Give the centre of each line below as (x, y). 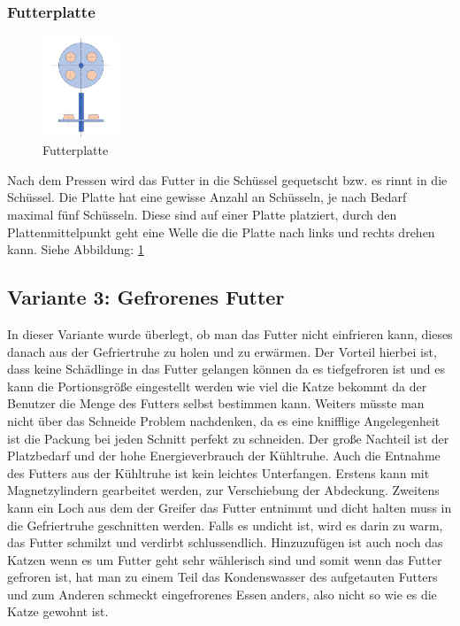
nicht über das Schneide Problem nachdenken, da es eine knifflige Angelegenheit (224, 420)
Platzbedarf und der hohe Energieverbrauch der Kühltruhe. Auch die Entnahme (224, 456)
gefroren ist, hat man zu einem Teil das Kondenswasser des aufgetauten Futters (222, 577)
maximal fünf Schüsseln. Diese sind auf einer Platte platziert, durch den (202, 214)
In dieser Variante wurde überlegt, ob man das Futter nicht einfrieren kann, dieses (230, 333)
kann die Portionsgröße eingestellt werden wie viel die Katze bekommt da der (217, 386)
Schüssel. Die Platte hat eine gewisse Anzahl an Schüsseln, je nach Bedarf (207, 197)
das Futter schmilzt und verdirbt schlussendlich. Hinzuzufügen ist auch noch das (225, 542)
